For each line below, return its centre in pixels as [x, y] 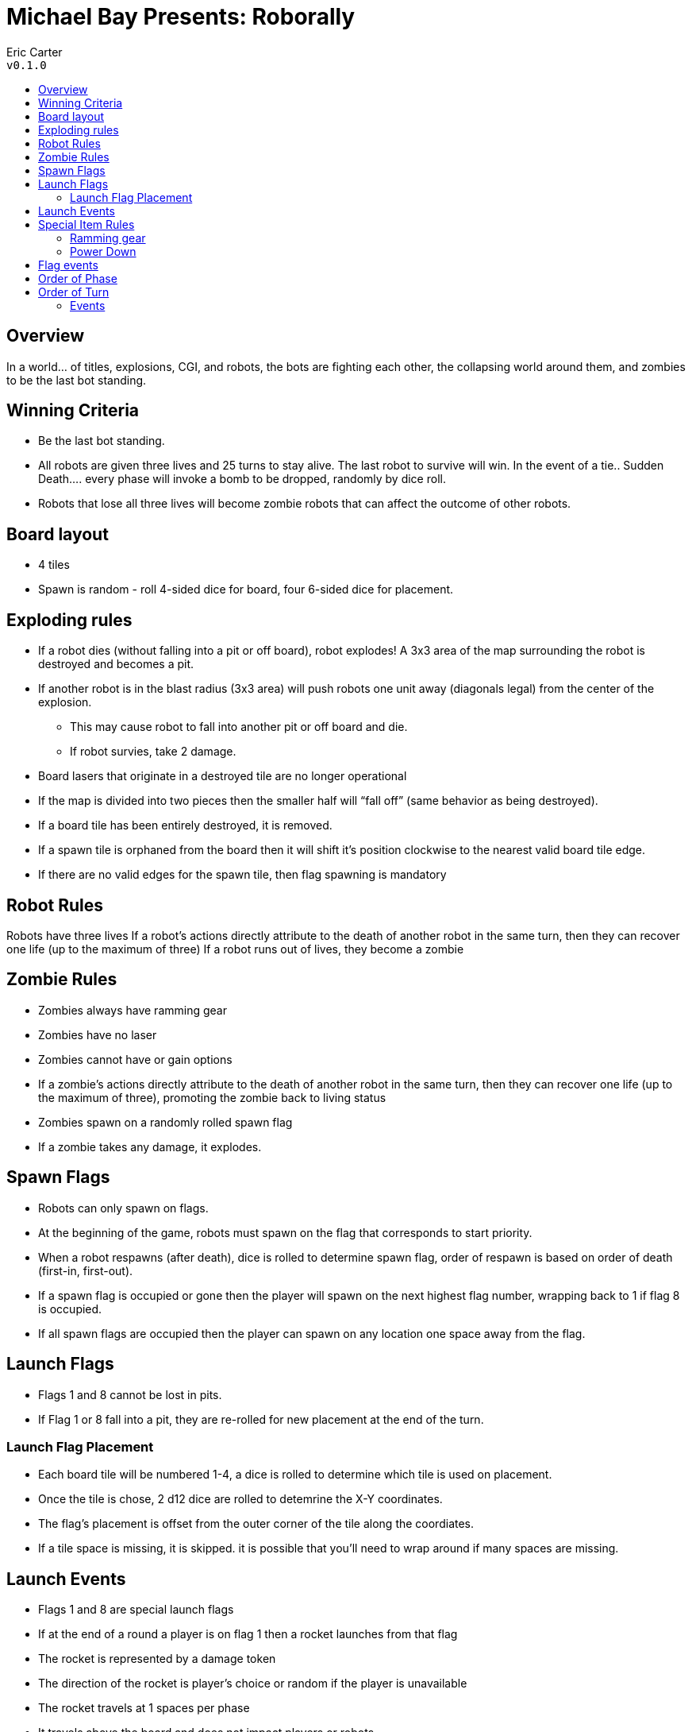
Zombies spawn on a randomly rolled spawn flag [165, 1122]
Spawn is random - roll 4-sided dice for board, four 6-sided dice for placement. [246, 590]
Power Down [103, 251]
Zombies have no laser [98, 1034]
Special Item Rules [86, 224]
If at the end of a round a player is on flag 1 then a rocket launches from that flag [248, 1634]
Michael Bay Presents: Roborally [181, 17]
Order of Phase [78, 278]
